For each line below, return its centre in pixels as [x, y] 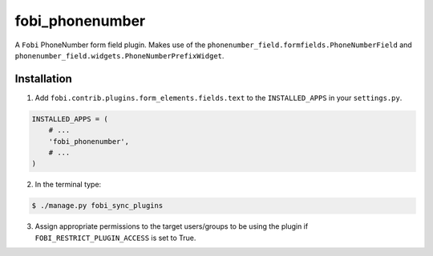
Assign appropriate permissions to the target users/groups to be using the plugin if [172, 226]
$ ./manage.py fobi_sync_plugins [97, 206]
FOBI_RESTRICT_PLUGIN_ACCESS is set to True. [115, 238]
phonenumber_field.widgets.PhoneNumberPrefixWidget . [119, 55]
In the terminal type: [68, 185]
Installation [43, 79]
